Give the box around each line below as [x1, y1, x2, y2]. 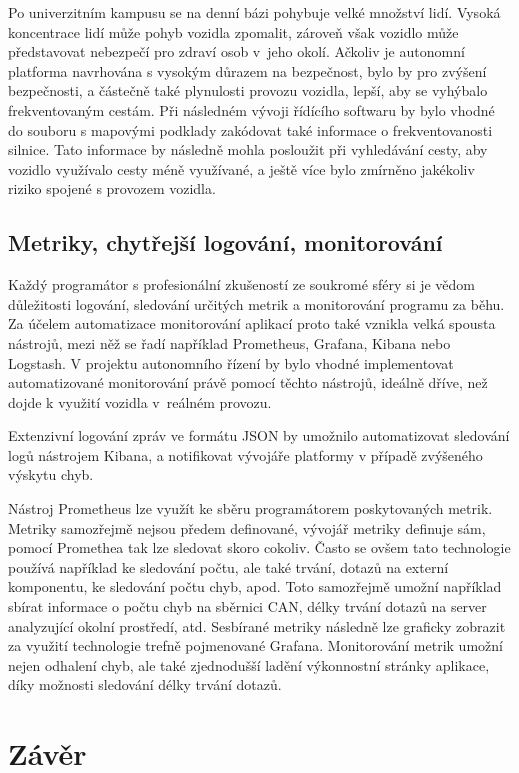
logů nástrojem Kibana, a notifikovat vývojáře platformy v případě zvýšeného [8, 444, 483, 465]
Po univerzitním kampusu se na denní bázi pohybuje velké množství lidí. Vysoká [8, 2, 501, 22]
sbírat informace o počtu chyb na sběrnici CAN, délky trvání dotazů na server [8, 596, 487, 617]
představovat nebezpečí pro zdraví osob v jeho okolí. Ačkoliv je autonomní [8, 41, 465, 62]
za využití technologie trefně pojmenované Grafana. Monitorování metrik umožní [8, 635, 503, 656]
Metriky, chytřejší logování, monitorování [8, 227, 443, 258]
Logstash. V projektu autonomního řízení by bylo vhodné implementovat [8, 352, 454, 373]
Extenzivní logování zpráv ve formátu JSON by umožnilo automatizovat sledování [8, 425, 510, 446]
